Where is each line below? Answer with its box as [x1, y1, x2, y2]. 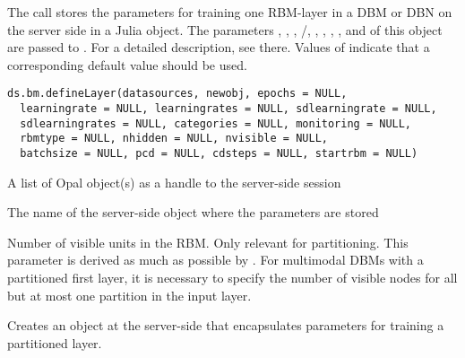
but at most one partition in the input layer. [7, 285, 252, 304]
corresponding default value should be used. [7, 55, 247, 74]
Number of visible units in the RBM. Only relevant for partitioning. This [7, 232, 409, 251]
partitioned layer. [7, 333, 102, 352]
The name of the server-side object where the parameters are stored [7, 203, 379, 222]
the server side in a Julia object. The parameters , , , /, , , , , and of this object [7, 20, 443, 39]
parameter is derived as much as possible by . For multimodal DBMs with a [7, 250, 424, 269]
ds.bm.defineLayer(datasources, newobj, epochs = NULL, [7, 87, 348, 100]
